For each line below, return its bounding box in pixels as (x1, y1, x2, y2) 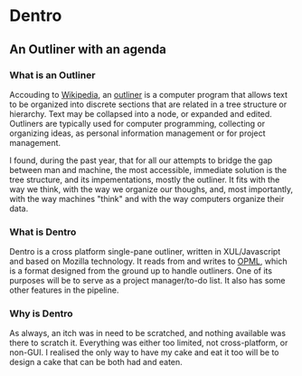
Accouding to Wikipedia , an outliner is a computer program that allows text (9, 89, 288, 100)
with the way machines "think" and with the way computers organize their (9, 193, 285, 204)
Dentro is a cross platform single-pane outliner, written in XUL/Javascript (9, 246, 281, 257)
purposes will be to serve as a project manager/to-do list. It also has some (9, 275, 286, 286)
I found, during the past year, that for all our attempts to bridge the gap (9, 155, 273, 166)
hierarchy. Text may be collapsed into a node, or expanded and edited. (9, 108, 273, 119)
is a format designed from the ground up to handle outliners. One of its (9, 265, 273, 276)
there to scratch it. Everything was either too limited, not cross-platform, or (9, 337, 288, 349)
